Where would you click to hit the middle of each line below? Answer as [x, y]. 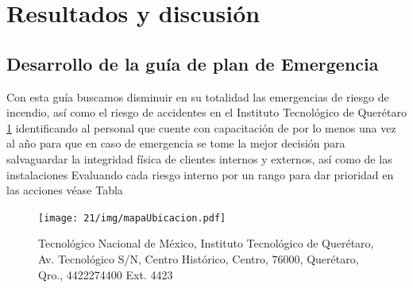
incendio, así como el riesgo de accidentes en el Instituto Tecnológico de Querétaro [206, 112]
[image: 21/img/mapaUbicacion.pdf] [132, 218]
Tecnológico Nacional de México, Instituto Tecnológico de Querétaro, [206, 243]
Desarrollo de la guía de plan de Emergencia [193, 63]
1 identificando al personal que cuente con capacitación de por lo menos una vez [201, 127]
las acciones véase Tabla [65, 190]
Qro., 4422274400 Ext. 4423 [106, 274]
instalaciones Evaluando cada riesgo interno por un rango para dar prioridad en [200, 174]
